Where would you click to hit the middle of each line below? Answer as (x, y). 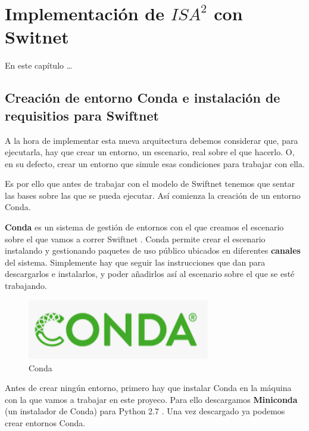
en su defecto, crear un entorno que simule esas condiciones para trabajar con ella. (155, 163)
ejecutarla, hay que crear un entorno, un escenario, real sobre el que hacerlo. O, (150, 152)
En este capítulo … (39, 65)
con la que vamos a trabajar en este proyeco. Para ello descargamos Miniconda (151, 399)
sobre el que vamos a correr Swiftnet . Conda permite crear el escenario (135, 238)
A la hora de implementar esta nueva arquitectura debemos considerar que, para (152, 140)
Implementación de (85, 13)
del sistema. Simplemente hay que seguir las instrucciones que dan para (135, 262)
